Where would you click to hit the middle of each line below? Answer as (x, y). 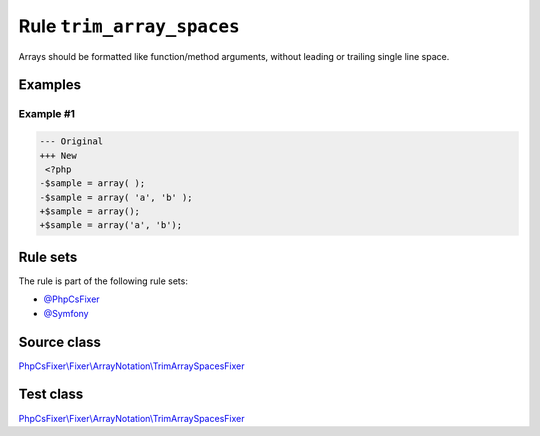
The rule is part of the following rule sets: (103, 281)
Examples (50, 85)
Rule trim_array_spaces (129, 26)
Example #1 (46, 114)
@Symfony (66, 313)
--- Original (71, 141)
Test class (51, 394)
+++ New (58, 155)
